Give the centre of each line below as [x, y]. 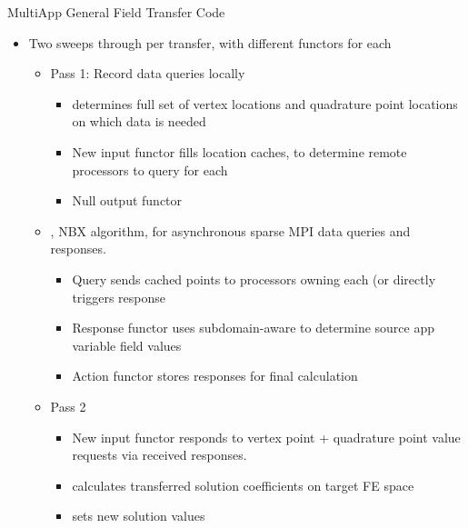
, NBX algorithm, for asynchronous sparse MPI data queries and [230, 230]
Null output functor [127, 200]
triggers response [119, 297]
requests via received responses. [159, 455]
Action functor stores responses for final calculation [215, 376]
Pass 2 [68, 406]
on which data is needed [139, 121]
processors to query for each [150, 169]
